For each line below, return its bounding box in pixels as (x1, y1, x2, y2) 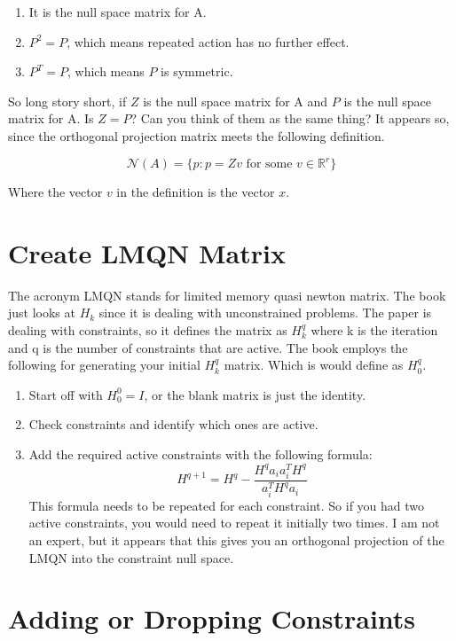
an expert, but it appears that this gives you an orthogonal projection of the (28, 531, 444, 550)
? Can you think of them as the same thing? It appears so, (130, 109, 450, 128)
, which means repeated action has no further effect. (67, 32, 350, 51)
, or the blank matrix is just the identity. (144, 385, 366, 403)
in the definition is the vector (116, 183, 275, 201)
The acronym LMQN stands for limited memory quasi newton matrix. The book (8, 285, 446, 304)
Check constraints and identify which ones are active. (28, 415, 318, 434)
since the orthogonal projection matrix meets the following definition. (8, 126, 385, 145)
